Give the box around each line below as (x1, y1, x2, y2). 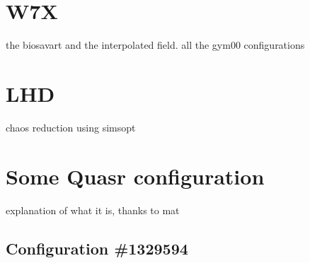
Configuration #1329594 (6, 237, 188, 259)
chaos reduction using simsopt (6, 119, 136, 134)
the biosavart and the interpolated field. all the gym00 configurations (6, 37, 305, 52)
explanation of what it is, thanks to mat (6, 202, 180, 217)
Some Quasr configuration (6, 161, 265, 190)
